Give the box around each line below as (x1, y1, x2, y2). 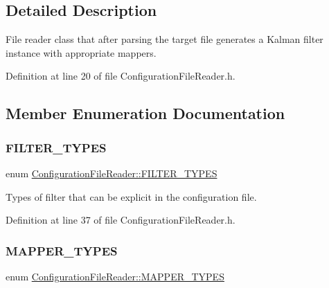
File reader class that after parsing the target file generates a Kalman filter (6, 32, 323, 46)
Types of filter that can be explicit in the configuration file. (6, 189, 257, 204)
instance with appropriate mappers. (6, 45, 157, 60)
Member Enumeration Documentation (6, 102, 285, 124)
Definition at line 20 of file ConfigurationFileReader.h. (6, 69, 235, 83)
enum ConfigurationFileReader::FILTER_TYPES (6, 165, 217, 180)
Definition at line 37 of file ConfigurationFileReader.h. (6, 213, 235, 227)
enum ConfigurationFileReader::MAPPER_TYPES (6, 269, 224, 283)
